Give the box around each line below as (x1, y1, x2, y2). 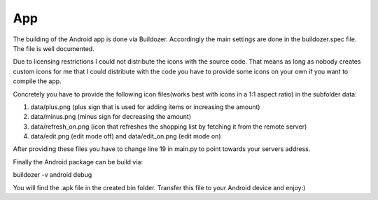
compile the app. (13, 77, 62, 85)
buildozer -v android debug (13, 171, 92, 179)
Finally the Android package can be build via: (13, 157, 143, 166)
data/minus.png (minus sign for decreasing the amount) (30, 113, 192, 121)
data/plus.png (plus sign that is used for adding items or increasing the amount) (30, 102, 260, 111)
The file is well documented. (13, 44, 94, 52)
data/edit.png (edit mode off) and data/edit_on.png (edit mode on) (30, 132, 221, 141)
